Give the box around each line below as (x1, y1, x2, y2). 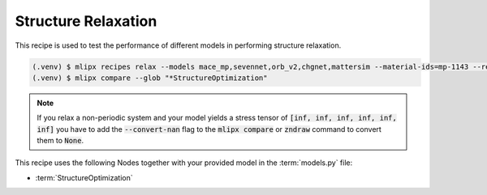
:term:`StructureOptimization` (35, 172, 133, 182)
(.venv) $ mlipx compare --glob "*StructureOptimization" (32, 73, 268, 83)
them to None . (37, 136, 84, 146)
